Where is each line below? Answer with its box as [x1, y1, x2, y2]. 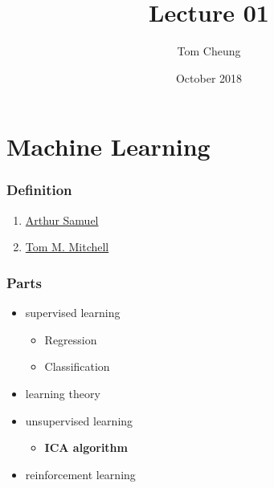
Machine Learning [6, 130, 211, 163]
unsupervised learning [25, 412, 133, 429]
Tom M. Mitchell [25, 238, 109, 255]
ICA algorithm [44, 439, 128, 456]
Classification [44, 358, 110, 375]
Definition [6, 180, 72, 200]
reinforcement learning [25, 466, 136, 482]
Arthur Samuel [25, 211, 99, 228]
